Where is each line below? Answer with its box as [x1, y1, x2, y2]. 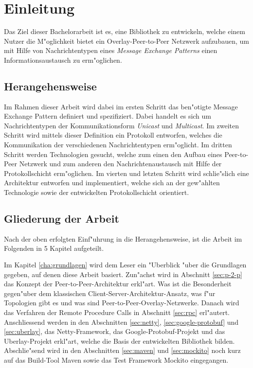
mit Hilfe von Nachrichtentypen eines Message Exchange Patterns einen [4, 45, 217, 55]
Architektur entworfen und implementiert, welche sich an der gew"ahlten [4, 177, 220, 188]
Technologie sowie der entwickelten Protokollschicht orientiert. [4, 187, 189, 197]
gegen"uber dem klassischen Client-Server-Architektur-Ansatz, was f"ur [4, 288, 216, 298]
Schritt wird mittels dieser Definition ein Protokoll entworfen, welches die [4, 130, 222, 140]
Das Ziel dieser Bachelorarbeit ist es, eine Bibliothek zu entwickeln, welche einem [4, 26, 245, 36]
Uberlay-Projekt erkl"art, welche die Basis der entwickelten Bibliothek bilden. [4, 335, 235, 346]
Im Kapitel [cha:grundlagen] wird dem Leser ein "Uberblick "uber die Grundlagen [4, 260, 247, 270]
